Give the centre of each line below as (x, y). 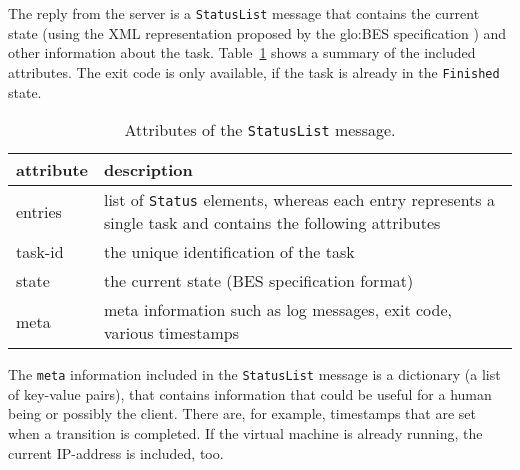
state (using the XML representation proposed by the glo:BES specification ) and (257, 32)
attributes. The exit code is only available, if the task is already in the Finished (254, 71)
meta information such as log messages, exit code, (277, 310)
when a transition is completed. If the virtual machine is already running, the (245, 432)
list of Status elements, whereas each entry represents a (299, 200)
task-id (40, 252)
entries (39, 211)
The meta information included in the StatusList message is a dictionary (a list (254, 374)
